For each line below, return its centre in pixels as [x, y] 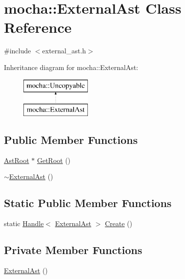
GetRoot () [54, 160]
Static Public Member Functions [88, 203]
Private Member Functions [73, 250]
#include [18, 51]
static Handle [24, 223]
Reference [38, 27]
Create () [118, 223]
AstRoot [17, 160]
